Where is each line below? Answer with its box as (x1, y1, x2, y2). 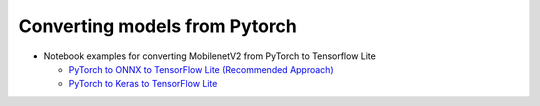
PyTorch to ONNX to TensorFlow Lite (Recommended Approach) (68, 63, 334, 75)
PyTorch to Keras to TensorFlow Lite (68, 78, 218, 90)
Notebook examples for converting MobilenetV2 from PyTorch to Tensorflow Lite (43, 50, 377, 62)
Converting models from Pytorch (18, 15, 297, 37)
